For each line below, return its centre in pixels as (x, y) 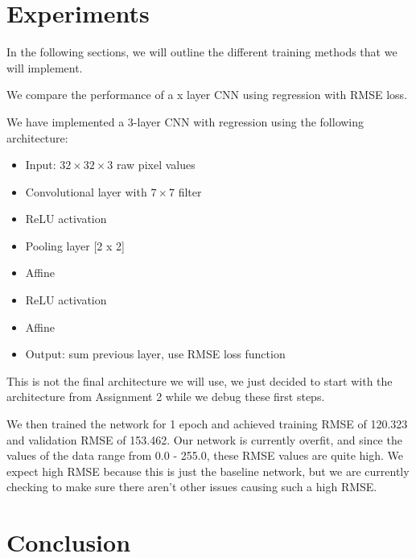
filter (190, 191)
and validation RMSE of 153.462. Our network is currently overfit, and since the (204, 439)
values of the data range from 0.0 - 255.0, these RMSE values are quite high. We (205, 455)
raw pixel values (156, 165)
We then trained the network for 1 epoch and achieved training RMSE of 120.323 (207, 424)
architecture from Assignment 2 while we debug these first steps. (166, 397)
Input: (41, 165)
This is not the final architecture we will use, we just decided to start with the (200, 380)
